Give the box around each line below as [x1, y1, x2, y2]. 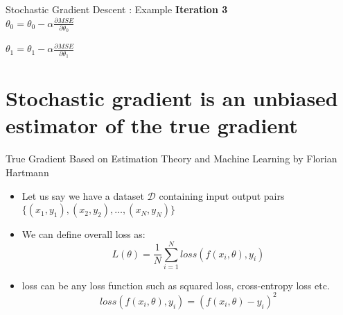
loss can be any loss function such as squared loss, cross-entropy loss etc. [21, 278, 330, 292]
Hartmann [6, 164, 49, 179]
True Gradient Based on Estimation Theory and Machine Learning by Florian [6, 151, 337, 166]
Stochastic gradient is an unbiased [6, 84, 338, 112]
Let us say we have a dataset [21, 188, 144, 203]
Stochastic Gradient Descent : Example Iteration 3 [6, 2, 228, 16]
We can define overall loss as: [21, 227, 146, 241]
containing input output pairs [159, 188, 285, 203]
